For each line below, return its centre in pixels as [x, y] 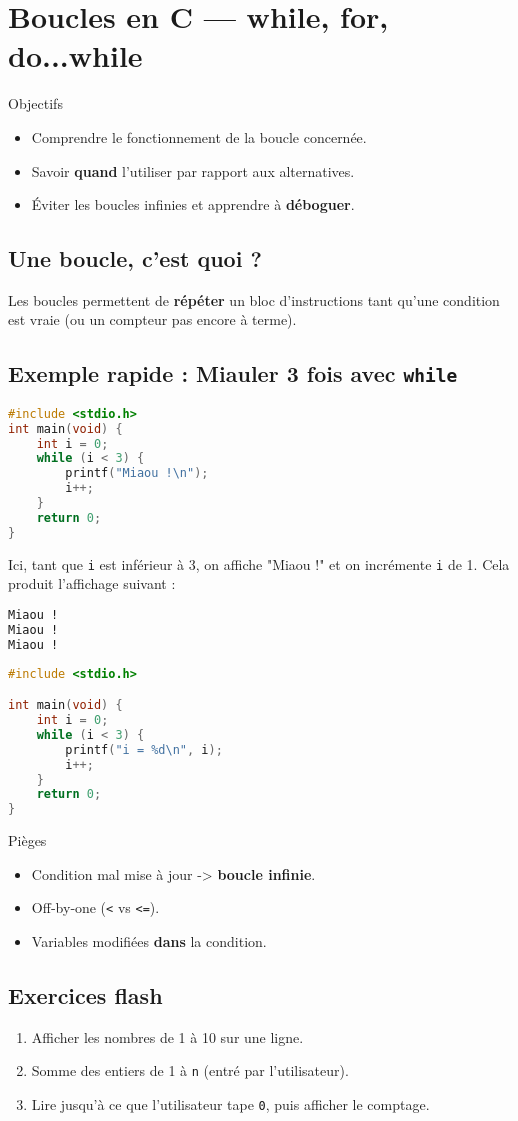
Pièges [27, 840]
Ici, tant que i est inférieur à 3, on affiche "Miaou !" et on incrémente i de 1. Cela [259, 563]
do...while [75, 55]
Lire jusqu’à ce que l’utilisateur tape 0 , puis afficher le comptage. [230, 1104]
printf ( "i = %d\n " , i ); [144, 749]
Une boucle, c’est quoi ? [135, 258]
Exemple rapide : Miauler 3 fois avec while [233, 373]
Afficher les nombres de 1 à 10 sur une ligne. [167, 1036]
